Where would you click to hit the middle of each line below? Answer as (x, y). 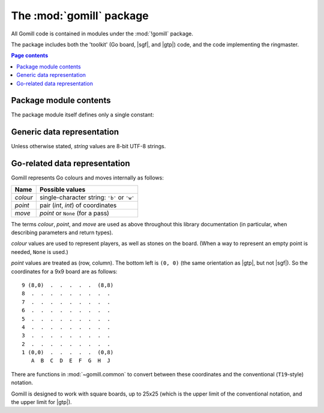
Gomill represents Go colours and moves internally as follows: (88, 178)
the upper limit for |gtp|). (41, 402)
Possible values (62, 189)
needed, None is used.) (40, 252)
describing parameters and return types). (62, 232)
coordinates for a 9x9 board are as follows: (64, 271)
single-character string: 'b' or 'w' (87, 197)
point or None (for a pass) (74, 213)
